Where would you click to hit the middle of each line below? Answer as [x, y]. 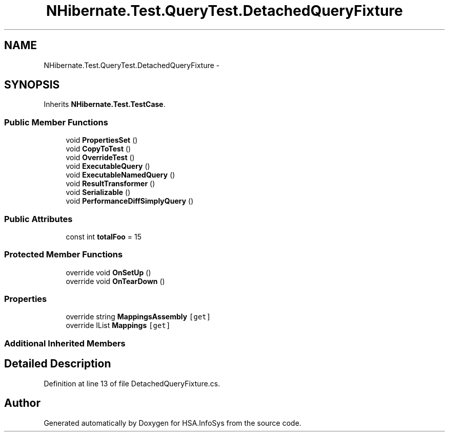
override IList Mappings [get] [118, 325]
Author [22, 403]
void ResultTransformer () [110, 184]
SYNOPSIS [32, 85]
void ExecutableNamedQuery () [120, 175]
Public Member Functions [56, 122]
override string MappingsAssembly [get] [138, 317]
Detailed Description [58, 364]
